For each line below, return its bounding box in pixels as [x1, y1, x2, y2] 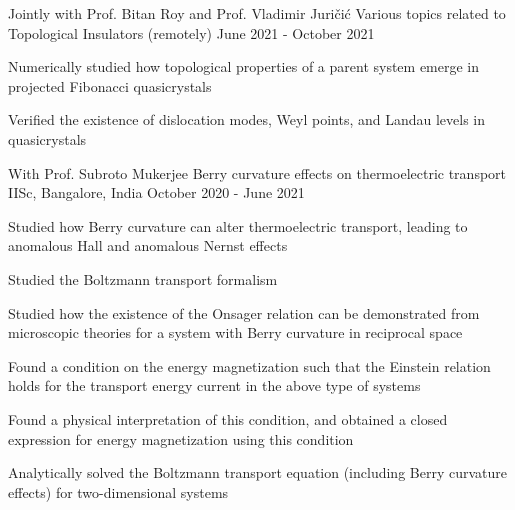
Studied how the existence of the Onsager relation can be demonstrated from [8, 302, 480, 323]
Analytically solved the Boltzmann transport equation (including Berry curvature [8, 462, 507, 483]
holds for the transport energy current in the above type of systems [8, 375, 421, 396]
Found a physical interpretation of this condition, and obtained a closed [8, 408, 448, 429]
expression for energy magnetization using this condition [8, 428, 354, 449]
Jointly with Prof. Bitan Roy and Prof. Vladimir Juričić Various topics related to [8, 3, 506, 23]
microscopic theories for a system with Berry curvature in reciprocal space [8, 322, 463, 343]
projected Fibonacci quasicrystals [8, 75, 212, 96]
